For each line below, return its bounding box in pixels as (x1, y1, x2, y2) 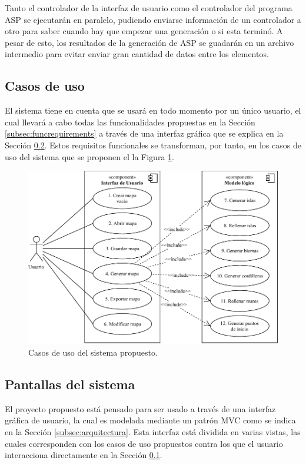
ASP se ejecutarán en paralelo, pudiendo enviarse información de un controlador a (5, 13, 301, 25)
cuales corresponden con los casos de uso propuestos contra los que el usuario (5, 437, 283, 449)
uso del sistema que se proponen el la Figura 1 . (5, 150, 174, 163)
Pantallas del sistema (5, 374, 135, 393)
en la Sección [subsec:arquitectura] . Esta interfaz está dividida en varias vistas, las (5, 425, 301, 438)
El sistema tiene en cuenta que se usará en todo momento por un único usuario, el (5, 104, 301, 117)
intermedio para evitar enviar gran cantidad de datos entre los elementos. (5, 48, 269, 60)
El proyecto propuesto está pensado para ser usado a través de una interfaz (5, 402, 276, 415)
